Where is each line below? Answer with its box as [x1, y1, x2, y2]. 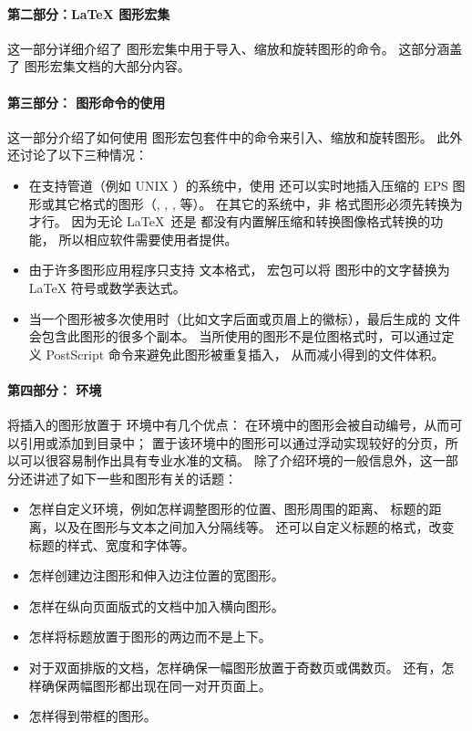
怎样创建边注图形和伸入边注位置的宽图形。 [28, 566, 284, 585]
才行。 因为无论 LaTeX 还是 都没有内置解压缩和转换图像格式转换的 [28, 212, 431, 231]
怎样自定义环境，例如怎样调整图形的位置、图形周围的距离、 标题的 [28, 499, 429, 518]
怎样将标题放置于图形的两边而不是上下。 [28, 627, 272, 646]
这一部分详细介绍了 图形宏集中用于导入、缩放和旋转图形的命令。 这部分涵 [7, 38, 450, 57]
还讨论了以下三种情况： [7, 145, 148, 164]
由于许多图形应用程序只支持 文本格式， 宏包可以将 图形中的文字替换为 [28, 260, 450, 279]
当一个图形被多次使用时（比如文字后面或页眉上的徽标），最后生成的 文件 [28, 308, 461, 328]
